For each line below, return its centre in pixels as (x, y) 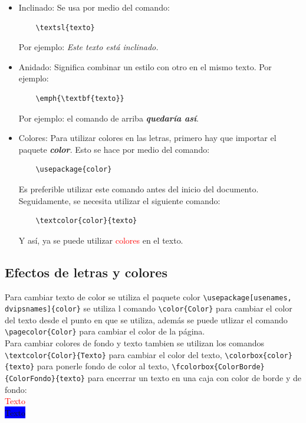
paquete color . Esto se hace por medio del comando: (114, 149)
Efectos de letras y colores (86, 272)
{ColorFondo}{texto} (45, 378)
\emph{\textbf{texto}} (80, 98)
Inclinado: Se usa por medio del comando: (94, 7)
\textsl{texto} (65, 27)
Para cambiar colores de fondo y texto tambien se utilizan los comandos (135, 343)
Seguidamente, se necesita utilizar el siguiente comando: (119, 200)
